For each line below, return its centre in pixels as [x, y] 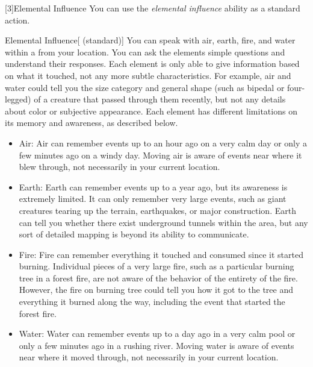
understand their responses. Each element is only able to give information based [152, 64]
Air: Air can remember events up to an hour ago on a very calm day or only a [163, 143]
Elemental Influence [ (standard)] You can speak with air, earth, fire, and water [150, 40]
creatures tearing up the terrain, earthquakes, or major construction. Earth [157, 210]
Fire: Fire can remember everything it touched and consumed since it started [161, 254]
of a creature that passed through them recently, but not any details [160, 99]
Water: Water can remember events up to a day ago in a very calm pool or [157, 334]
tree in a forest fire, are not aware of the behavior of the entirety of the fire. [158, 278]
